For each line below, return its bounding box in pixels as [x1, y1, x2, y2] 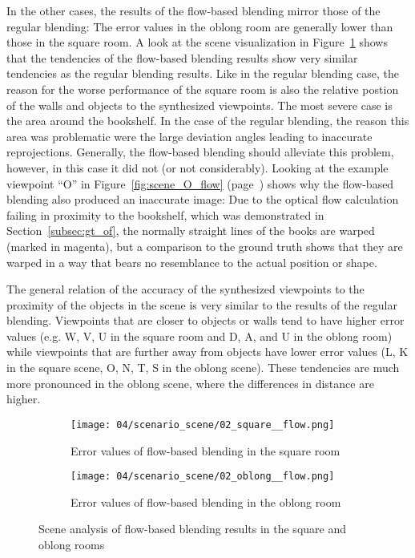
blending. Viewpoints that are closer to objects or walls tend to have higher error [6, 312, 405, 329]
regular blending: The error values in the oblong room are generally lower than [6, 18, 393, 34]
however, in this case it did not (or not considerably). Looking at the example [6, 159, 389, 176]
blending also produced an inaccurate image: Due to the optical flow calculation [6, 191, 399, 208]
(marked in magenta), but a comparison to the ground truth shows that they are [6, 237, 403, 254]
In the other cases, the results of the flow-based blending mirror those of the [6, 2, 381, 18]
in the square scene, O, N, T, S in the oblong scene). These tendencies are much [6, 359, 400, 376]
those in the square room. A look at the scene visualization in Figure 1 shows [6, 34, 388, 51]
